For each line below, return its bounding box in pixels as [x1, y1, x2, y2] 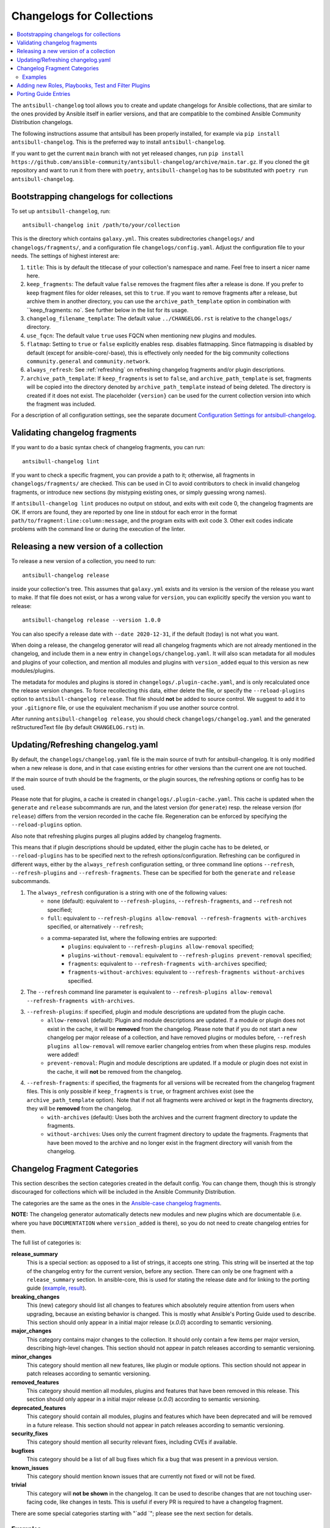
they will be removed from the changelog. [26, 1105, 133, 1112]
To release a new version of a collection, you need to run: [11, 557, 156, 565]
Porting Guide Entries [16, 90, 70, 98]
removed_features [11, 1378, 59, 1386]
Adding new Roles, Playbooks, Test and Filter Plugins [16, 81, 150, 89]
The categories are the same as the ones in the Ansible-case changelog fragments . [11, 1199, 222, 1207]
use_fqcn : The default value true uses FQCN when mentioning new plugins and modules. [26, 332, 257, 339]
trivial [11, 1481, 27, 1488]
